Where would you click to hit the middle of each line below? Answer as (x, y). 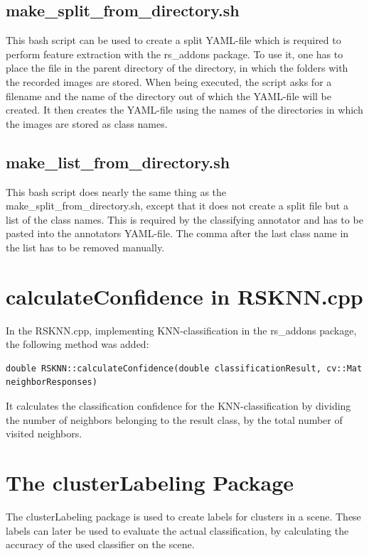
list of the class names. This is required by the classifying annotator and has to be (184, 219)
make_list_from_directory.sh (118, 162)
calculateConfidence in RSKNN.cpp (184, 296)
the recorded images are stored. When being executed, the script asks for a (169, 81)
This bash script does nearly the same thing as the (116, 191)
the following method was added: (77, 344)
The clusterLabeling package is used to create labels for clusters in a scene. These (183, 516)
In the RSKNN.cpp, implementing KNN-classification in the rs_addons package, (181, 330)
